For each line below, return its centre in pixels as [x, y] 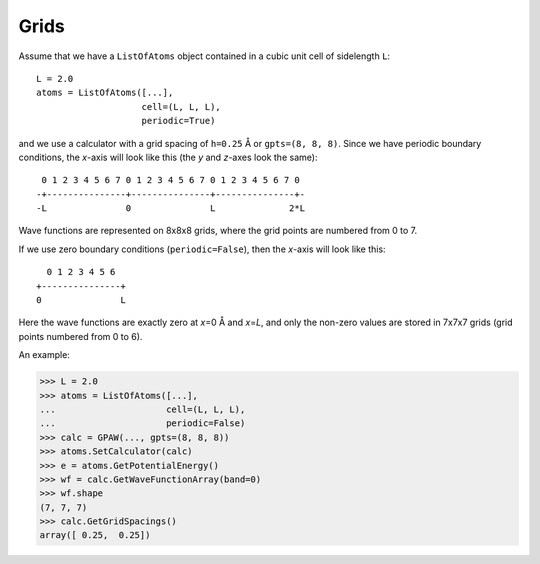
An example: [44, 355]
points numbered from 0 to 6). [80, 336]
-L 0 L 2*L [170, 208]
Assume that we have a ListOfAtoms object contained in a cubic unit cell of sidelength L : [204, 56]
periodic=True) [178, 121]
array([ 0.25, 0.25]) [95, 535]
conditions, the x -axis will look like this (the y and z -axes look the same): [168, 157]
